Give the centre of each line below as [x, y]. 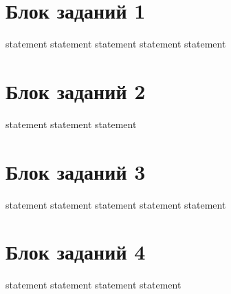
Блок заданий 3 [76, 171]
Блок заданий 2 [76, 91]
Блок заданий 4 [76, 252]
